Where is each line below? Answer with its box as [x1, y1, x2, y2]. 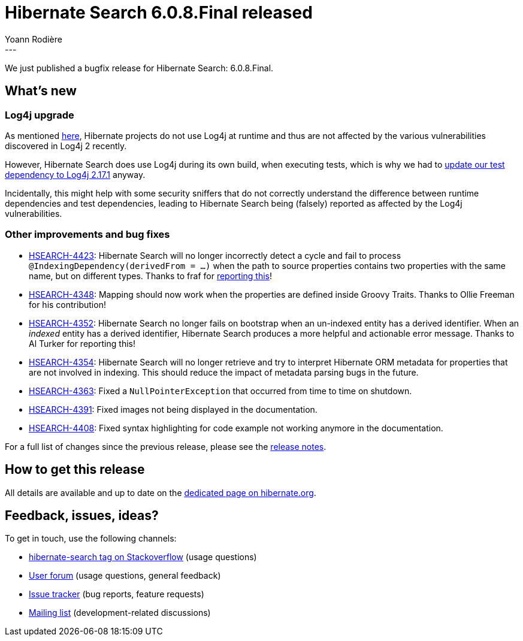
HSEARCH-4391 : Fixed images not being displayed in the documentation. [29, 404, 318, 415]
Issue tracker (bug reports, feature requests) [29, 589, 204, 600]
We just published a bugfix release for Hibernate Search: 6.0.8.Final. [5, 62, 274, 73]
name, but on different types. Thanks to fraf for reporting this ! [29, 270, 272, 281]
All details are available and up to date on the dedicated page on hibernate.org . [5, 487, 316, 498]
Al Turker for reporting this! [29, 338, 135, 349]
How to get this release [5, 462, 145, 477]
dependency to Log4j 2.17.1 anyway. [5, 169, 146, 180]
